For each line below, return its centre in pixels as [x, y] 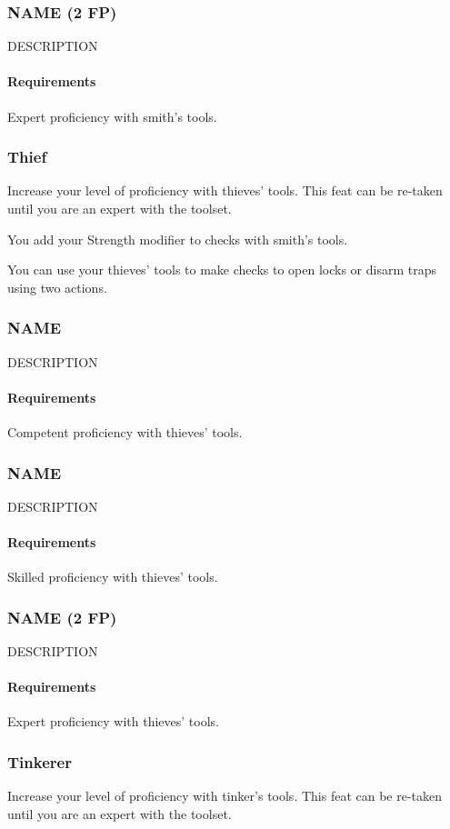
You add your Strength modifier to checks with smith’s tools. [178, 239]
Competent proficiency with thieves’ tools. [125, 432]
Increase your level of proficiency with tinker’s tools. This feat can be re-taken [225, 796]
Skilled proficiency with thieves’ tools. [113, 577]
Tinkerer [40, 761]
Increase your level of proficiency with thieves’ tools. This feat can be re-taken [225, 190]
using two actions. [57, 287]
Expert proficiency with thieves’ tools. [114, 721]
